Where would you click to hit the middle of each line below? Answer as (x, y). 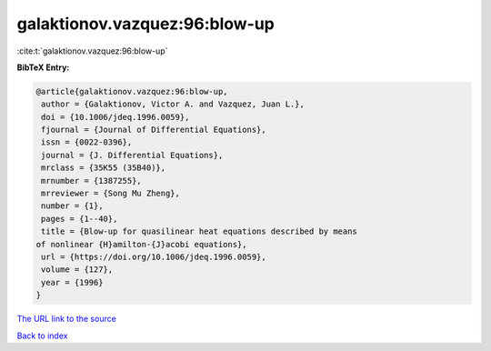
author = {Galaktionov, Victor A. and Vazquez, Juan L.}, (173, 104)
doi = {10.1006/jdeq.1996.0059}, (115, 117)
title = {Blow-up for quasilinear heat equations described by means (200, 231)
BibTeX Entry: (43, 67)
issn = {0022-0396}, (87, 142)
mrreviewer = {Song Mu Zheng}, (111, 194)
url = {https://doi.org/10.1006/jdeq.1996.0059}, (154, 257)
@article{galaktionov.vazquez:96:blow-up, (132, 91)
